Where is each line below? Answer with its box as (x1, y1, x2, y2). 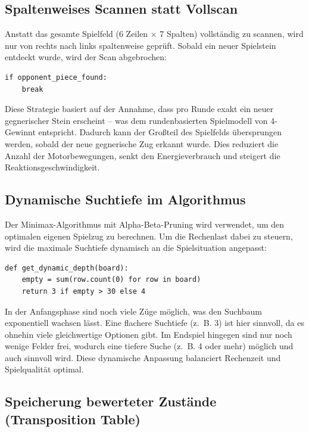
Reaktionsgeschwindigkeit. (5, 161, 100, 173)
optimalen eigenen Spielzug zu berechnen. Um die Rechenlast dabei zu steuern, (5, 229, 293, 242)
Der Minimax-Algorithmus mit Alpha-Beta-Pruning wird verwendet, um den (5, 217, 285, 230)
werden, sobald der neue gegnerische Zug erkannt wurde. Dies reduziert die (5, 137, 279, 150)
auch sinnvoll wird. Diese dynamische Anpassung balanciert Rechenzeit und (5, 351, 281, 363)
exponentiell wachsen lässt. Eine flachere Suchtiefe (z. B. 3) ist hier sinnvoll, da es (5, 316, 304, 329)
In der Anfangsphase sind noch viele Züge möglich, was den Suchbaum (5, 304, 263, 317)
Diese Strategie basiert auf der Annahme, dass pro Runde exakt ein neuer (5, 102, 274, 115)
